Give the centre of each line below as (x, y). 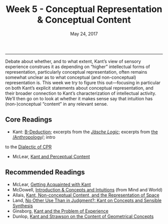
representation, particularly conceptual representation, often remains (76, 72)
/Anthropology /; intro (34, 137)
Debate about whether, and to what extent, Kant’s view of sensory (73, 61)
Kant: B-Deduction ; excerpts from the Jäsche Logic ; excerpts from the (85, 132)
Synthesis (23, 205)
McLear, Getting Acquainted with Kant (51, 184)
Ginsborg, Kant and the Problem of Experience (60, 211)
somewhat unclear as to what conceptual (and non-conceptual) (71, 77)
